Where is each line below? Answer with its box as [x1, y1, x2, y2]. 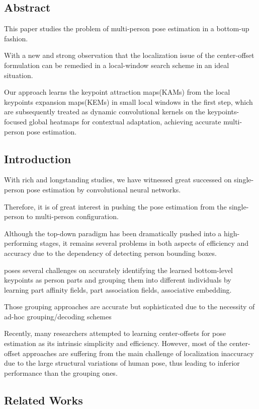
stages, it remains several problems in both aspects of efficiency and [40, 238, 249, 248]
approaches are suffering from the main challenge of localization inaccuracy [23, 348, 254, 358]
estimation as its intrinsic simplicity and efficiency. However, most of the [4, 338, 227, 349]
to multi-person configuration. [26, 211, 119, 222]
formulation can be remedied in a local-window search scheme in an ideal [4, 59, 229, 70]
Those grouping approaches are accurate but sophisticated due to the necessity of [4, 301, 255, 312]
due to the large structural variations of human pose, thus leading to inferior [4, 358, 240, 368]
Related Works [4, 392, 83, 407]
